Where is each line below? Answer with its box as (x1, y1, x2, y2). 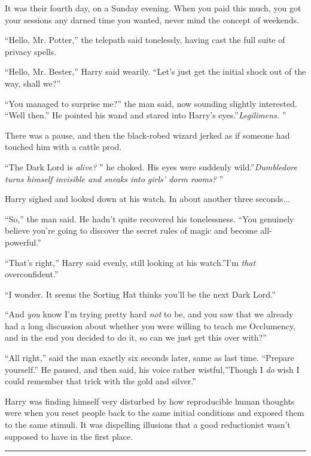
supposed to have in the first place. (5, 430, 133, 442)
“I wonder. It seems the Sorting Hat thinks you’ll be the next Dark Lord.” (5, 287, 276, 300)
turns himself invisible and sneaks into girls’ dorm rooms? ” (5, 172, 224, 185)
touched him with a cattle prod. (5, 140, 122, 153)
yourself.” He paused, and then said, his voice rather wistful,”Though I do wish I (5, 363, 300, 375)
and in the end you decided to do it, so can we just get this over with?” (5, 331, 267, 344)
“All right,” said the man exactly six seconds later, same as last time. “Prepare (5, 351, 294, 364)
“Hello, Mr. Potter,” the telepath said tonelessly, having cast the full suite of (5, 33, 285, 46)
